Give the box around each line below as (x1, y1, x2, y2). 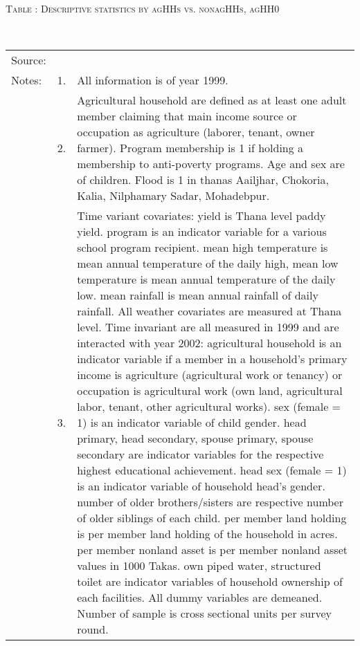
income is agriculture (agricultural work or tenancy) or (77, 367, 343, 383)
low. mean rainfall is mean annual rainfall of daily (77, 287, 318, 304)
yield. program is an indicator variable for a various (77, 223, 327, 240)
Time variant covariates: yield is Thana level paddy (77, 207, 326, 224)
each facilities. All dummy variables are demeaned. (77, 589, 323, 606)
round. (77, 621, 109, 638)
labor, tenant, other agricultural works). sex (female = (77, 398, 341, 415)
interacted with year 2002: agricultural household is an (77, 335, 342, 351)
